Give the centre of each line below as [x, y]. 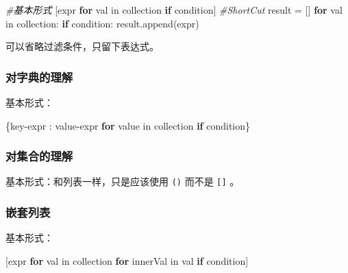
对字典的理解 [39, 76]
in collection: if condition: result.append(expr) [102, 23]
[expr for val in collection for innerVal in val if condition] [127, 260]
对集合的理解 [39, 156]
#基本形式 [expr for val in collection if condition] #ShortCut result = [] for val [174, 10]
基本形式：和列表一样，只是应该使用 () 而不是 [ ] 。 [123, 181]
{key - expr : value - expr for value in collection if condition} [128, 125]
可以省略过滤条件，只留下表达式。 [82, 46]
